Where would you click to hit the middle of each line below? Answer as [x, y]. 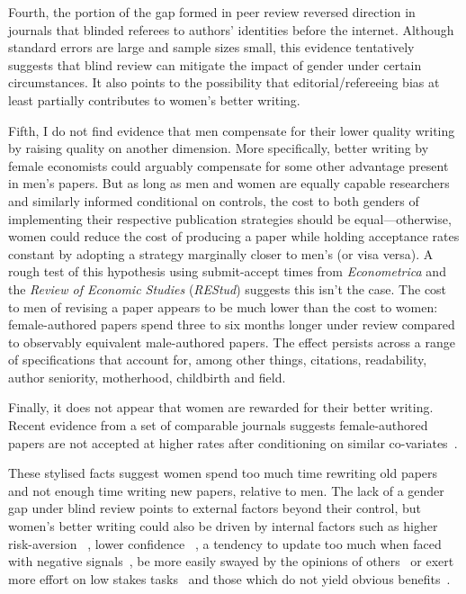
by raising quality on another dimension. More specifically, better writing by [219, 148]
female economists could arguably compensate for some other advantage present [229, 165]
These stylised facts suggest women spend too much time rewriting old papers [223, 473]
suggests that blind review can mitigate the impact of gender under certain [215, 64]
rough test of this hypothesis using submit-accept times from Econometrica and [227, 271]
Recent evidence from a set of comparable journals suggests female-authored [218, 425]
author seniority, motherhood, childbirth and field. [147, 377]
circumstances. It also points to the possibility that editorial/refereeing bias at [224, 82]
